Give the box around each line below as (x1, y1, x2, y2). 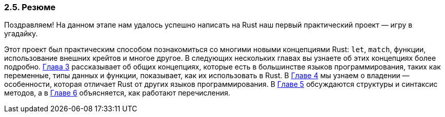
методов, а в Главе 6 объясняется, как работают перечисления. (4, 88, 231, 98)
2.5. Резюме (4, 2, 56, 12)
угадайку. (4, 29, 38, 38)
